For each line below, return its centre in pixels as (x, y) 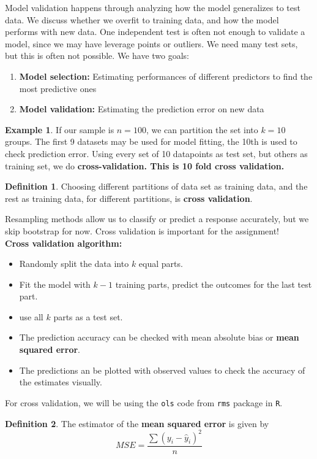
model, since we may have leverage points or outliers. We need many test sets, (151, 43)
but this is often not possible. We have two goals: (97, 56)
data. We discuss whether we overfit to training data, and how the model (142, 19)
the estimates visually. (61, 382)
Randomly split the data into (74, 264)
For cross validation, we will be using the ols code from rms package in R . (144, 402)
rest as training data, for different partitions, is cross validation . (129, 198)
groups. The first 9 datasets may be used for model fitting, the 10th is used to (151, 141)
